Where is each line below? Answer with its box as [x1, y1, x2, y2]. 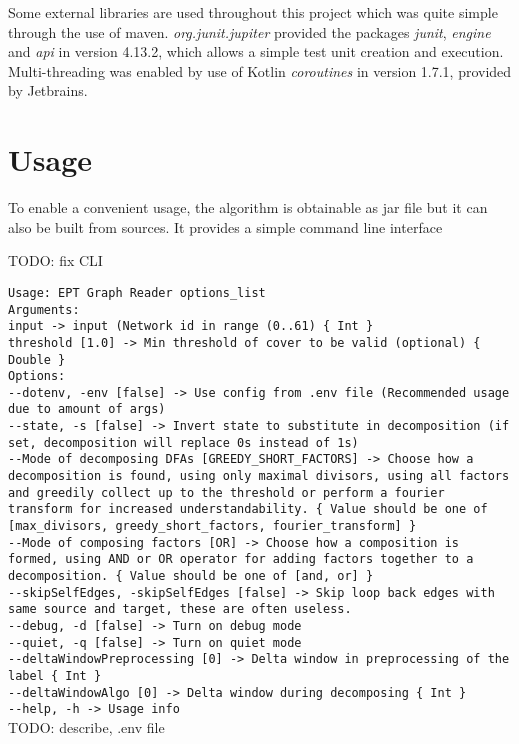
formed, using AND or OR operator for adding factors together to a [8, 552, 474, 567]
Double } [8, 352, 66, 367]
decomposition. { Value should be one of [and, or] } [8, 569, 374, 584]
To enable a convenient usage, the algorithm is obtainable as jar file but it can [8, 197, 488, 218]
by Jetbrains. [8, 80, 88, 101]
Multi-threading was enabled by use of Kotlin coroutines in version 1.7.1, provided [8, 60, 512, 81]
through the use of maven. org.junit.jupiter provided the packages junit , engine [8, 21, 491, 42]
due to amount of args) [8, 402, 166, 417]
